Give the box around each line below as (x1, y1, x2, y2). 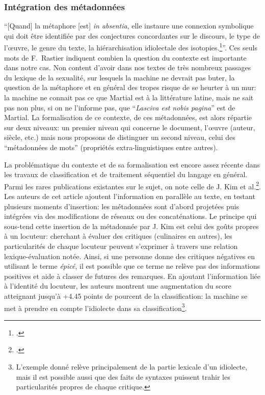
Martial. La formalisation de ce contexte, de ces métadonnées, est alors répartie (4, 112, 252, 123)
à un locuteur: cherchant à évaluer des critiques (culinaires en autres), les (4, 231, 232, 241)
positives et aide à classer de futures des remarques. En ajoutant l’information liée (4, 270, 260, 281)
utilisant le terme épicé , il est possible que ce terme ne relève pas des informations (4, 261, 260, 271)
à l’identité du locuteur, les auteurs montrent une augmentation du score (4, 280, 231, 291)
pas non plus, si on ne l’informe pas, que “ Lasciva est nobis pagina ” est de (4, 102, 235, 112)
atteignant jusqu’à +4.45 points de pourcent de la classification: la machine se (4, 290, 248, 301)
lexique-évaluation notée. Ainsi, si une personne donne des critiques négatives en (4, 250, 255, 261)
